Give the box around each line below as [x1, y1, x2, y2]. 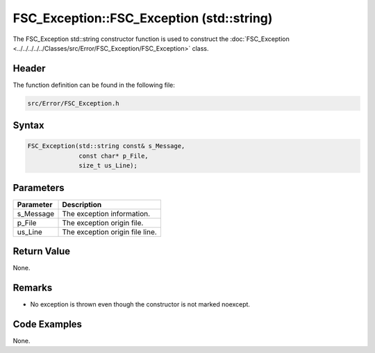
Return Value [12, 245, 71, 257]
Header [12, 63, 46, 74]
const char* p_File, [78, 151, 149, 160]
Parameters [12, 181, 65, 194]
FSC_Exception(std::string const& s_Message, [27, 142, 185, 150]
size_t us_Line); [78, 162, 138, 170]
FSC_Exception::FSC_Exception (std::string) [12, 10, 273, 26]
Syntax [12, 120, 44, 131]
